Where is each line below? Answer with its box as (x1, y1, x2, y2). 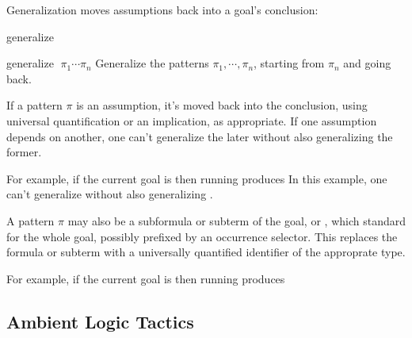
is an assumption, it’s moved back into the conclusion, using (76, 97, 368, 113)
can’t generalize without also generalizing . (6, 186, 213, 202)
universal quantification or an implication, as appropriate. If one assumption (6, 112, 377, 129)
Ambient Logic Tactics (6, 309, 194, 333)
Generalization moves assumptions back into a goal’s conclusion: (6, 2, 319, 17)
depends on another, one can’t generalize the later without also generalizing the (6, 128, 393, 144)
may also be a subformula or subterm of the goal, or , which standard (67, 212, 406, 229)
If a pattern (6, 97, 63, 113)
